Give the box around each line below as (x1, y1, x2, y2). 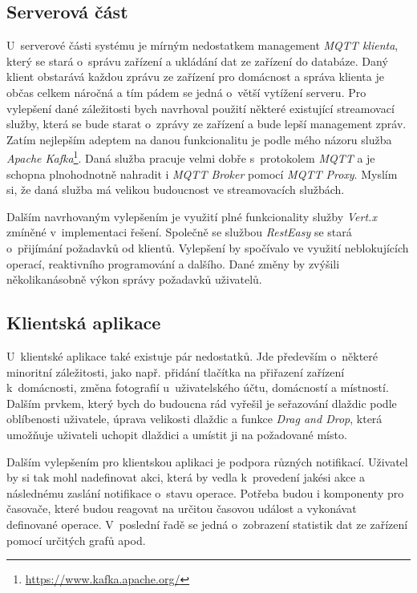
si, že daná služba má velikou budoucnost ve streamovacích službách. (6, 181, 345, 198)
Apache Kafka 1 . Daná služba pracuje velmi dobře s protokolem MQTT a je (6, 147, 375, 167)
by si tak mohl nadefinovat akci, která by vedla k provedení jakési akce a (6, 469, 366, 486)
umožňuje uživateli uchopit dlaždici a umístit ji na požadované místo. (6, 426, 347, 442)
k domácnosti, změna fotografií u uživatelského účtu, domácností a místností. (6, 379, 389, 396)
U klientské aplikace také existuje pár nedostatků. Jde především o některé (6, 347, 378, 364)
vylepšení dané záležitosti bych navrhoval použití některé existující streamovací (6, 99, 395, 116)
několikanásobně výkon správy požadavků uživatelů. (6, 271, 262, 288)
